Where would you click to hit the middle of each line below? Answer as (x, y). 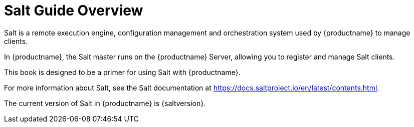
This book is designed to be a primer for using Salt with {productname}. (122, 72)
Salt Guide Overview (74, 10)
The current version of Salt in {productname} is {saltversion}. (105, 103)
